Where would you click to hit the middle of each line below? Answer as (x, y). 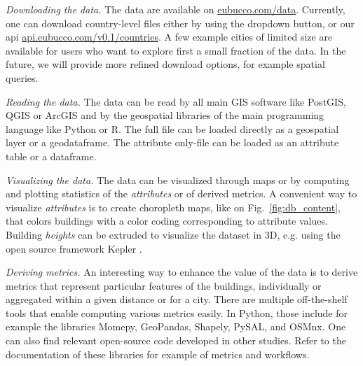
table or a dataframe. (51, 156)
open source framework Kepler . (74, 248)
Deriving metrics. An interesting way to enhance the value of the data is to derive (182, 272)
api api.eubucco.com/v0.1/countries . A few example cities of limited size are (169, 37)
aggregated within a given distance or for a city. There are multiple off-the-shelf (177, 299)
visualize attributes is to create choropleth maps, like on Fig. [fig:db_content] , (173, 207)
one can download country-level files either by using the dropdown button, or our (180, 23)
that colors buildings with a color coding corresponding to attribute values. (167, 221)
